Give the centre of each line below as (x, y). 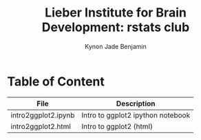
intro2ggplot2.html (41, 126)
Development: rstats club (116, 27)
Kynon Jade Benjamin (116, 46)
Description (136, 103)
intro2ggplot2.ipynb (43, 115)
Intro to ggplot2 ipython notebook (136, 115)
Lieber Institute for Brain (116, 13)
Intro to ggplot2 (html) (117, 126)
